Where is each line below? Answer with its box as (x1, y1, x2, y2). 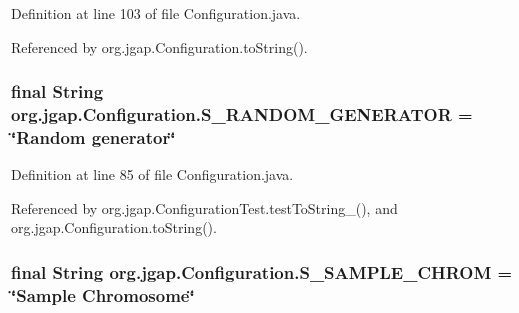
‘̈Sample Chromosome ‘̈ (11, 282, 195, 307)
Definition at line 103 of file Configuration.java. (11, 3, 301, 23)
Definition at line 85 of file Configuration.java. (11, 164, 294, 185)
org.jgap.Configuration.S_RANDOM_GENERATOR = (11, 102, 473, 127)
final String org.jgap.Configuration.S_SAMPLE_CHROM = (11, 259, 513, 284)
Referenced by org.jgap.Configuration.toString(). (11, 36, 308, 57)
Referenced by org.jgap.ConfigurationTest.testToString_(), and (11, 197, 398, 218)
